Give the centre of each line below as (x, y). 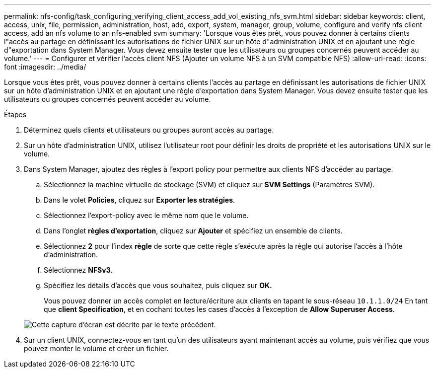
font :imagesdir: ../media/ (45, 67)
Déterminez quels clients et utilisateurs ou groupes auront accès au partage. (149, 130)
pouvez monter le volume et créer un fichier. (96, 348)
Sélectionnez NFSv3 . (78, 270)
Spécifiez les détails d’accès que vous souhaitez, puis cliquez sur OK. (158, 285)
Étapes (15, 114)
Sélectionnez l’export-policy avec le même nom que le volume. (146, 215)
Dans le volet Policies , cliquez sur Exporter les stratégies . (140, 200)
